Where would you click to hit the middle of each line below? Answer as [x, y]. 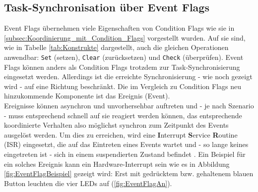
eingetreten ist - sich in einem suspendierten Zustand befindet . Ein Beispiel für [125, 154]
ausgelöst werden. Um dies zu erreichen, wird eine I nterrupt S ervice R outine [121, 134]
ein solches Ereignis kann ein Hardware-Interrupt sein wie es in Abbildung [117, 164]
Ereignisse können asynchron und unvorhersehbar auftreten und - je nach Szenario [129, 106]
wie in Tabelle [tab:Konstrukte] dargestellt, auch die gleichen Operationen [116, 47]
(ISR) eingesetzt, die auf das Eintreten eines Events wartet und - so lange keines [126, 144]
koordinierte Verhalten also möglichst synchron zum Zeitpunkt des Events [116, 125]
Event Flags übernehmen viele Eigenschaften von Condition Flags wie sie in [119, 28]
